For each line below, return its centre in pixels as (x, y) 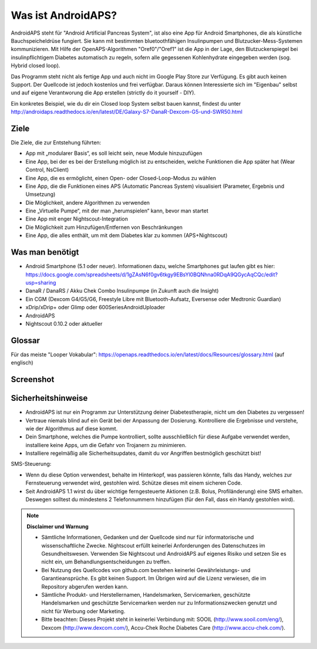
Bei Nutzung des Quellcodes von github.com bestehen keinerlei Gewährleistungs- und (146, 570)
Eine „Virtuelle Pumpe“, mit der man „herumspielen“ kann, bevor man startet (117, 211)
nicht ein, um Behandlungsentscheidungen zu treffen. (106, 562)
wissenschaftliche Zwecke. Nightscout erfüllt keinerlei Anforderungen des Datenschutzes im (153, 545)
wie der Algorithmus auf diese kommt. (72, 428)
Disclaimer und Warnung (58, 526)
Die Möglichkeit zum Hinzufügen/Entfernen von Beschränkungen (104, 227)
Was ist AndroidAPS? (64, 15)
